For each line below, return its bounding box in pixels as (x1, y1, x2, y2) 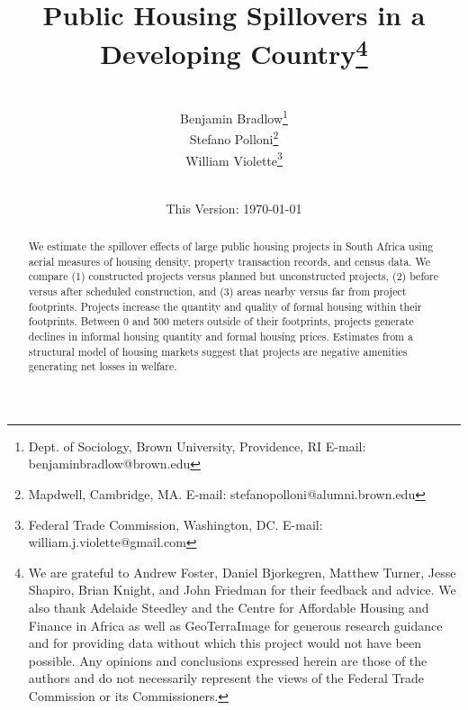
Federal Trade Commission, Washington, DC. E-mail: (28, 514, 323, 533)
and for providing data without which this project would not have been (28, 633, 421, 652)
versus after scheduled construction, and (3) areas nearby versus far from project (28, 283, 407, 298)
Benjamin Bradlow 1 (180, 106, 288, 127)
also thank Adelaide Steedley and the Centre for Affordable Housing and (28, 598, 429, 617)
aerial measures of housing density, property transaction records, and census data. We (28, 253, 431, 269)
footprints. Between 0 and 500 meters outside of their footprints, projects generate (28, 314, 414, 329)
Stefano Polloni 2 (189, 127, 279, 149)
